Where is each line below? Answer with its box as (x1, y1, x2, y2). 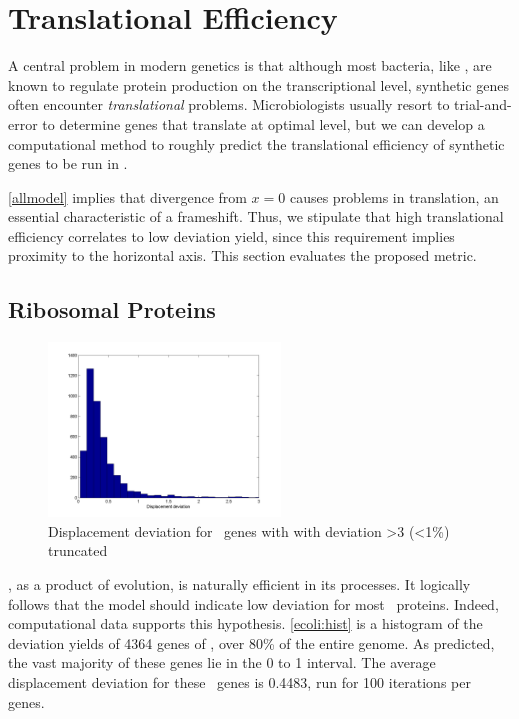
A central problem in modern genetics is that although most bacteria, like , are (8, 55, 492, 76)
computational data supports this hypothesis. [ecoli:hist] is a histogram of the (8, 613, 483, 634)
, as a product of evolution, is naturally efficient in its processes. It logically (8, 573, 471, 594)
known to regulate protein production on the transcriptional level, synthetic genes (8, 74, 509, 95)
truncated (48, 540, 108, 561)
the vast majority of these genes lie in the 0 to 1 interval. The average (8, 652, 436, 673)
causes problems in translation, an (289, 186, 499, 207)
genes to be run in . (8, 153, 128, 174)
